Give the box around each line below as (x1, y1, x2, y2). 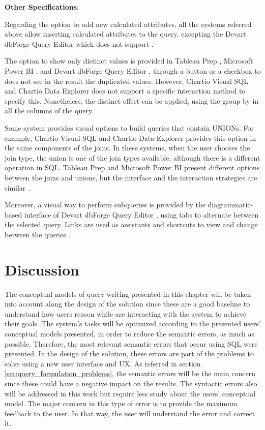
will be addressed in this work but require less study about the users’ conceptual (5, 388, 256, 398)
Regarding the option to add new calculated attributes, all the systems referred (5, 18, 252, 29)
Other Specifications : (5, 2, 79, 12)
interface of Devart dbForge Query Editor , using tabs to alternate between (24, 209, 259, 220)
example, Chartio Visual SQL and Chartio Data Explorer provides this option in (5, 132, 256, 143)
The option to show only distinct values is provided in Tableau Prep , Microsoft (5, 55, 253, 66)
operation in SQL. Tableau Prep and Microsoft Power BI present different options (5, 162, 260, 173)
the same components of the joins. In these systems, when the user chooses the (5, 142, 250, 153)
